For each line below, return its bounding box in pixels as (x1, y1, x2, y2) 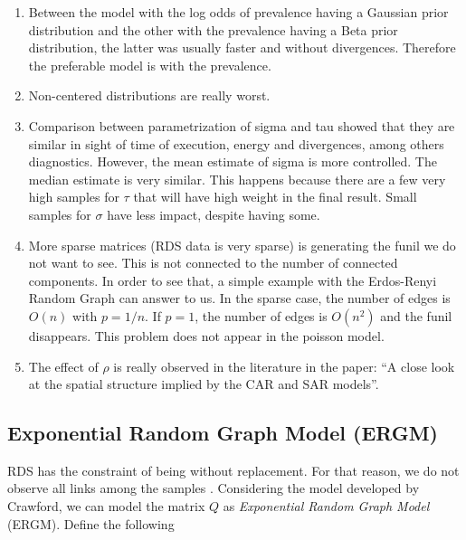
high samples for (28, 187, 119, 206)
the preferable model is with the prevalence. (28, 55, 271, 74)
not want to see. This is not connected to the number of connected (28, 253, 398, 272)
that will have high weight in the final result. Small (133, 187, 417, 206)
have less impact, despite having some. (107, 204, 320, 223)
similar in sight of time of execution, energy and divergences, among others (28, 134, 444, 153)
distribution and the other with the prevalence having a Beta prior (28, 20, 398, 39)
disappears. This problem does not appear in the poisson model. (28, 326, 385, 345)
